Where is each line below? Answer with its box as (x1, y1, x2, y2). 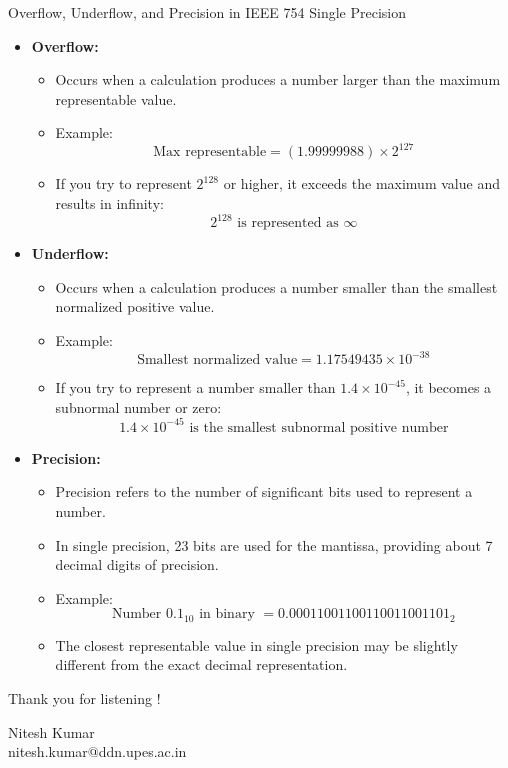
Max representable (153, 145, 267, 160)
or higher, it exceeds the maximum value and (223, 173, 500, 194)
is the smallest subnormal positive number (189, 420, 449, 435)
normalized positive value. (55, 296, 215, 317)
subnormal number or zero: (55, 396, 222, 417)
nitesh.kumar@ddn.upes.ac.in (8, 741, 187, 762)
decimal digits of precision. (55, 554, 219, 575)
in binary (199, 607, 255, 622)
